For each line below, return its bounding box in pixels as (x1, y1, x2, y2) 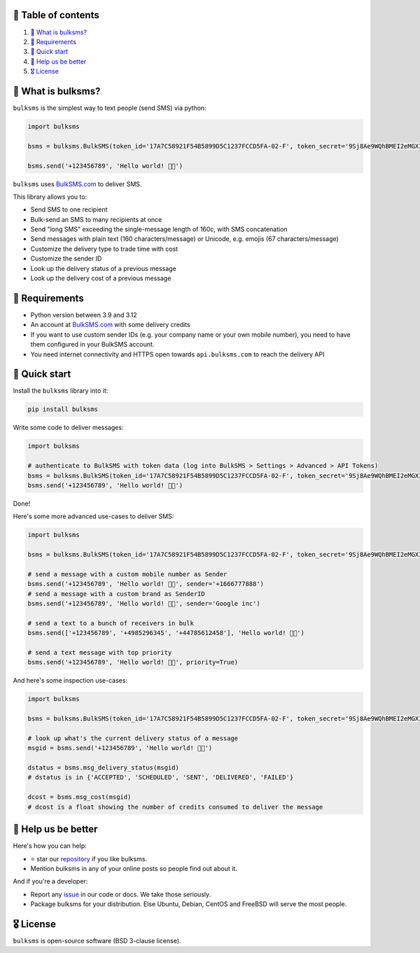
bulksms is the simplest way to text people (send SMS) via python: (13, 104, 206, 112)
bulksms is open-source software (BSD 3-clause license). (13, 936, 181, 945)
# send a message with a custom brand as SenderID (27, 590, 206, 598)
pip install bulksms (27, 405, 98, 413)
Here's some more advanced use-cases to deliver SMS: (13, 512, 174, 521)
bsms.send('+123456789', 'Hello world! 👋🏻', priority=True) (27, 658, 239, 667)
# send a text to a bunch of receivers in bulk (27, 619, 194, 627)
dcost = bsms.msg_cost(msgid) (27, 793, 132, 801)
